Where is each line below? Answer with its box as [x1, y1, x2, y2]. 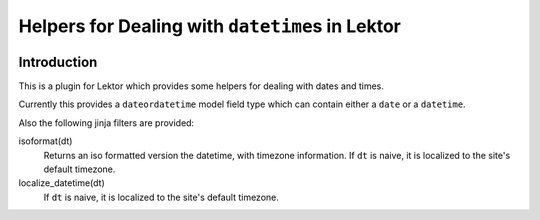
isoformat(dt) [18, 135, 73, 147]
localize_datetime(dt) [18, 177, 105, 189]
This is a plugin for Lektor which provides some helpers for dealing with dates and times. [18, 80, 385, 92]
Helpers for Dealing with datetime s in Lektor [18, 15, 402, 37]
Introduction [18, 53, 98, 70]
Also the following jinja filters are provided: [18, 116, 195, 129]
